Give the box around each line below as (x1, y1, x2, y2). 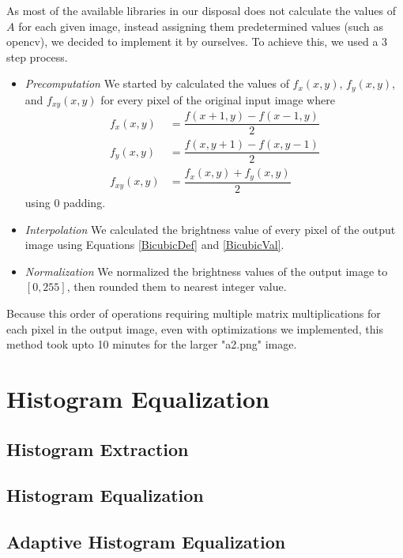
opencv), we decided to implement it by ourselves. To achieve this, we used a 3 (6, 33, 388, 50)
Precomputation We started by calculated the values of (24, 75, 289, 92)
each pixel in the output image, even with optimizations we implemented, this (6, 320, 383, 337)
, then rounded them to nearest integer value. (66, 278, 287, 295)
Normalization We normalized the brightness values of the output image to (24, 262, 388, 279)
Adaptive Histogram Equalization (6, 530, 286, 554)
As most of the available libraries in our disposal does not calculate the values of (6, 2, 396, 18)
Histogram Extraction (6, 436, 189, 461)
